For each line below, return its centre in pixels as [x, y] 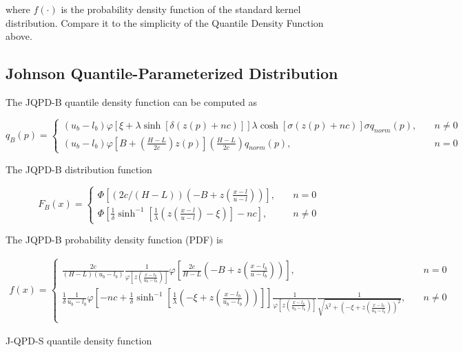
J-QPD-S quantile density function [79, 341]
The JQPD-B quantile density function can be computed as [131, 101]
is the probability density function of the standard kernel [181, 9]
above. [19, 36]
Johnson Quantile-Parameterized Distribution [172, 73]
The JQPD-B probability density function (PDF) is [114, 240]
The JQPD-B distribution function [79, 169]
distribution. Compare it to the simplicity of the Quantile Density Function [165, 22]
